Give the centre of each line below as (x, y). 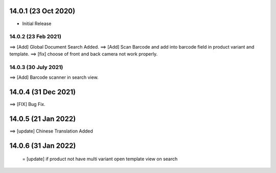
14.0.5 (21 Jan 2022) (43, 118)
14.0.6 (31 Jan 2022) (43, 146)
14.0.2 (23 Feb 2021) (35, 37)
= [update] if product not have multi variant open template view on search (100, 159)
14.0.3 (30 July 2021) (36, 67)
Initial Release (37, 24)
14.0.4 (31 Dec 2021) (43, 92)
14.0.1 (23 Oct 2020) (42, 11)
